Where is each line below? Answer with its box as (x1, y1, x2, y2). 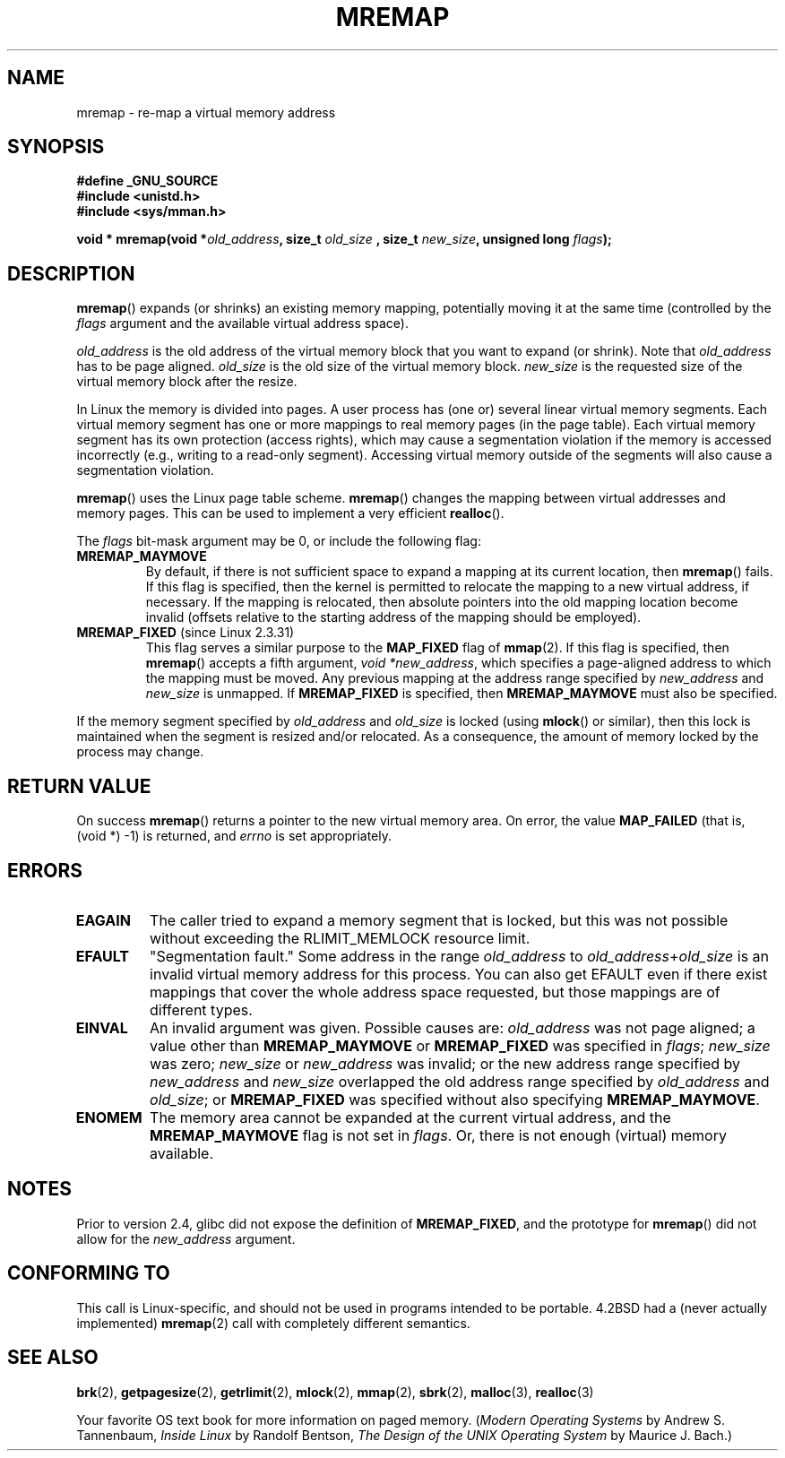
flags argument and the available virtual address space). (76, 315, 409, 332)
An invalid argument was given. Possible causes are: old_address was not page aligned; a (150, 1018, 755, 1037)
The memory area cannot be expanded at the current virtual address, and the (150, 1108, 671, 1126)
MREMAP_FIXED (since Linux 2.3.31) (76, 625, 295, 641)
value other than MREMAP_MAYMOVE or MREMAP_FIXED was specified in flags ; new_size (150, 1036, 771, 1055)
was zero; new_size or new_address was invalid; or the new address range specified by (150, 1054, 741, 1073)
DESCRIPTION (7, 262, 135, 285)
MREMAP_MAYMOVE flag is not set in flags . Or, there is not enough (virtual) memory (150, 1126, 727, 1144)
